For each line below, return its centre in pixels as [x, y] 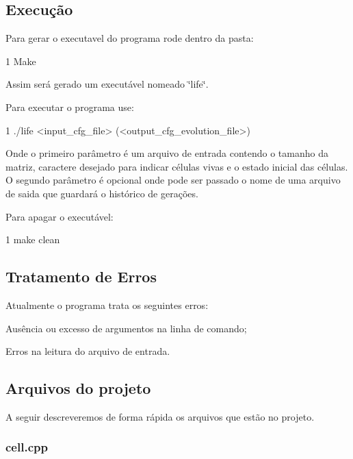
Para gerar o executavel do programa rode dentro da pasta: [130, 38]
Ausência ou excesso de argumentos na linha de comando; [126, 328]
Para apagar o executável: [60, 216]
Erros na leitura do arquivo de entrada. [88, 351]
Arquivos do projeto [78, 388]
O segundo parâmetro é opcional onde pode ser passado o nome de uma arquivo [173, 180]
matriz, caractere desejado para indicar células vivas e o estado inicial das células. [177, 166]
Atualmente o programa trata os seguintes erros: [107, 305]
